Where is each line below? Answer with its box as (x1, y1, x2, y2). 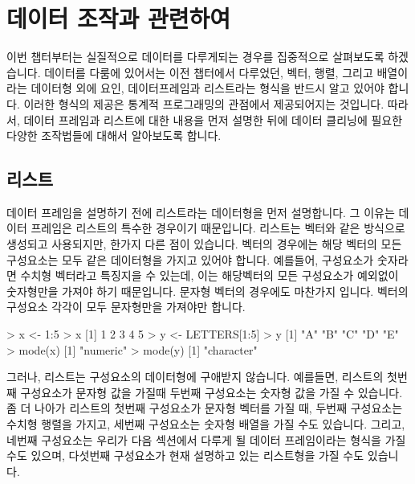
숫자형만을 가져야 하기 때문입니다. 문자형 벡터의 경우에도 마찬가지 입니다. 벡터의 (6, 282, 409, 299)
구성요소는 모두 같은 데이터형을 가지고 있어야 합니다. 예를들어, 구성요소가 (6, 251, 374, 268)
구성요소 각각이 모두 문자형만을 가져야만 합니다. (6, 298, 246, 315)
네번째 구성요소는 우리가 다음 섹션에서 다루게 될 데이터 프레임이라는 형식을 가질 (6, 431, 406, 448)
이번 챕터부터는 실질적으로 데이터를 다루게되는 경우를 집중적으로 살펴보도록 (6, 48, 384, 65)
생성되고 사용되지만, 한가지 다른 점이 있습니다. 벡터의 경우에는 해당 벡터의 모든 (6, 236, 402, 252)
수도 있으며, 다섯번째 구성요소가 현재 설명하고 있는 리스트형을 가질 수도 (6, 447, 364, 464)
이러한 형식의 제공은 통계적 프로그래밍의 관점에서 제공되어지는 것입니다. (23, 95, 384, 112)
